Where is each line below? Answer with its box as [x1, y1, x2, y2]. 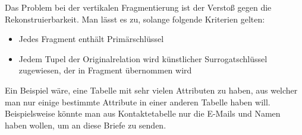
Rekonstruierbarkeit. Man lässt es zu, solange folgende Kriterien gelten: [5, 12, 265, 25]
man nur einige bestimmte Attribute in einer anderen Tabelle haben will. [5, 95, 270, 108]
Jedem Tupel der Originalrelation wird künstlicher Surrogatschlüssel [18, 52, 268, 65]
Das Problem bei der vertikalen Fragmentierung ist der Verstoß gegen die [5, 1, 272, 13]
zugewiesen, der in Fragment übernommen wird [18, 64, 192, 76]
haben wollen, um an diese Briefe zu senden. [5, 118, 166, 131]
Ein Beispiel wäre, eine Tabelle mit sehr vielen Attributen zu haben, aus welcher [5, 83, 298, 96]
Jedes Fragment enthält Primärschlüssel [18, 33, 164, 45]
